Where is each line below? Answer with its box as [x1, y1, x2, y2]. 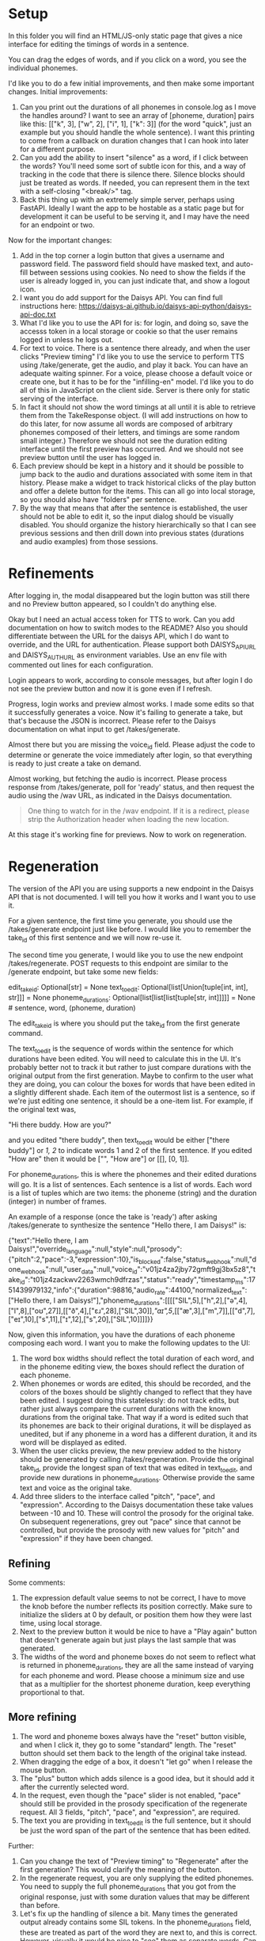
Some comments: [8, 1578, 66, 1587]
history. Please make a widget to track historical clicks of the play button [19, 478, 256, 487]
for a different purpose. [19, 144, 97, 154]
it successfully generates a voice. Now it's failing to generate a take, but [8, 708, 244, 717]
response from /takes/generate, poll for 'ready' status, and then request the [8, 782, 255, 792]
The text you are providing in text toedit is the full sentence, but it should [19, 1815, 252, 1827]
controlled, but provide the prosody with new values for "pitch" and [19, 1525, 240, 1535]
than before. [19, 1901, 60, 1910]
